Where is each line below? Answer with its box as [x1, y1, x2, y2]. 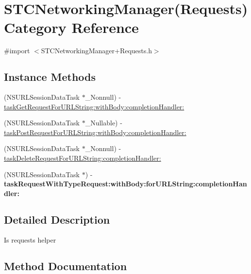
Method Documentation [4, 258, 127, 273]
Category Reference [4, 17, 139, 37]
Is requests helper [4, 234, 56, 244]
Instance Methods [4, 69, 96, 84]
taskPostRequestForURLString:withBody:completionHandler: [4, 127, 186, 137]
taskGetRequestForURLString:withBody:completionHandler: [4, 101, 184, 111]
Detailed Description [4, 212, 110, 227]
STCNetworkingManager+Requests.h [41, 46, 152, 56]
